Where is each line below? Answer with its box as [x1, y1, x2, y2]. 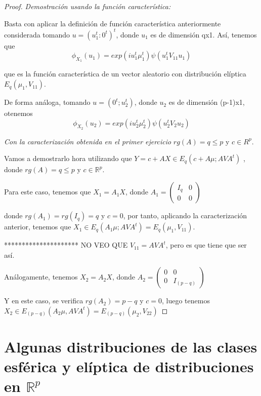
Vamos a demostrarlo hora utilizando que [4, 153, 132, 164]
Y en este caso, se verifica [4, 295, 83, 306]
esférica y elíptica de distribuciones [4, 356, 254, 377]
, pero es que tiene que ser [165, 240, 247, 250]
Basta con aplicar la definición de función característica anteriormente [4, 18, 221, 28]
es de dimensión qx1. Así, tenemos [150, 29, 257, 39]
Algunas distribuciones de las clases [4, 336, 257, 357]
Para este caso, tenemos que [4, 186, 91, 197]
